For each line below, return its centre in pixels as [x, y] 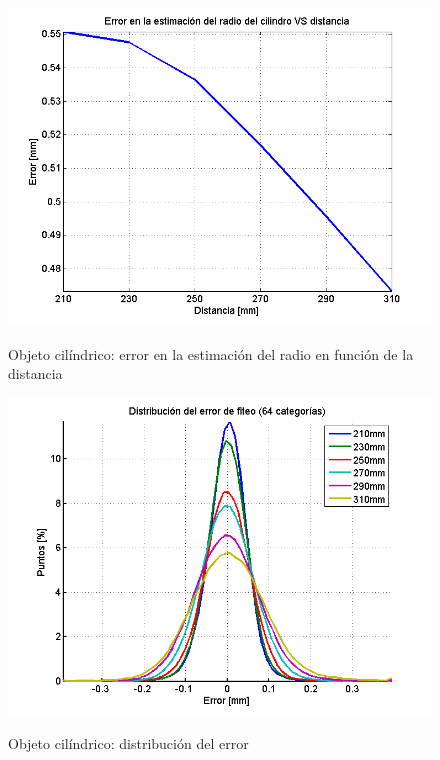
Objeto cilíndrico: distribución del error [128, 743]
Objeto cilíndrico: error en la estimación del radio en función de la [211, 353]
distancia [35, 373]
